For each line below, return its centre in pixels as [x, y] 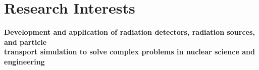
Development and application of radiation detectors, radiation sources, [129, 32]
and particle [25, 42]
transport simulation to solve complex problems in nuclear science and [129, 52]
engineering [24, 61]
